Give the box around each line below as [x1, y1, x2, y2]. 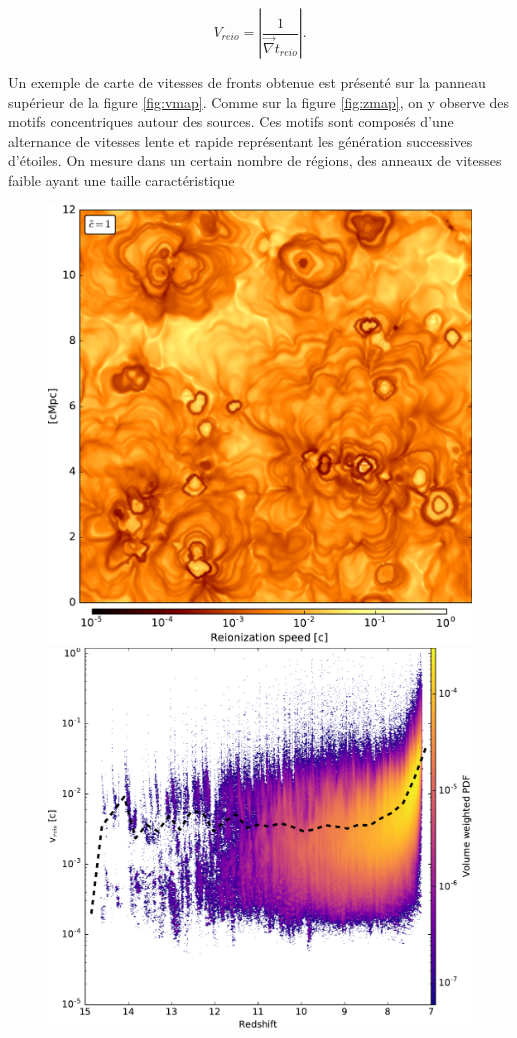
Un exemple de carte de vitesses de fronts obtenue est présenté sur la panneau [8, 72, 486, 92]
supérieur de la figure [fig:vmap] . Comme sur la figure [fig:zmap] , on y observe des [8, 91, 510, 112]
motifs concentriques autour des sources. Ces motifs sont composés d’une [8, 111, 454, 132]
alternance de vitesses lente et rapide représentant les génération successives [8, 130, 473, 151]
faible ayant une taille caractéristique [8, 169, 235, 190]
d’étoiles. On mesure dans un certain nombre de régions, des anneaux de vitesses [8, 150, 502, 171]
